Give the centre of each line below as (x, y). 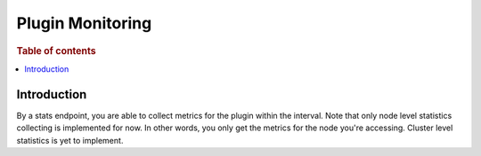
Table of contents (57, 51)
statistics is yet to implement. (70, 140)
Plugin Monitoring (84, 23)
